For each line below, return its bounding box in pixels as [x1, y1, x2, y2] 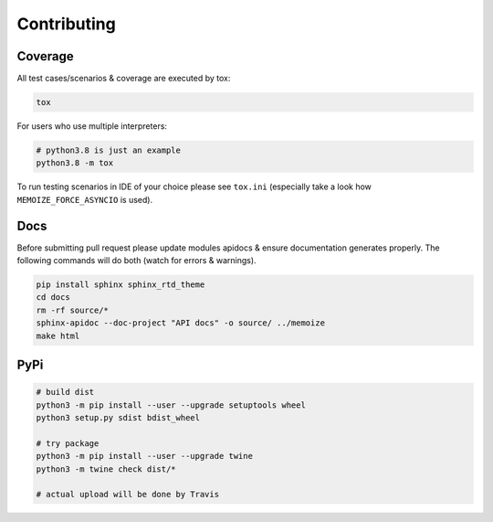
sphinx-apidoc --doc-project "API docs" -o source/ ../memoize [36, 318, 326, 328]
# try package [36, 438, 100, 448]
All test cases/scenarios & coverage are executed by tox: [16, 73, 231, 84]
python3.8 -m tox [36, 158, 114, 168]
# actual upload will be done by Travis [36, 489, 219, 500]
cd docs [36, 293, 70, 303]
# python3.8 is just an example [36, 145, 182, 155]
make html [36, 330, 80, 341]
